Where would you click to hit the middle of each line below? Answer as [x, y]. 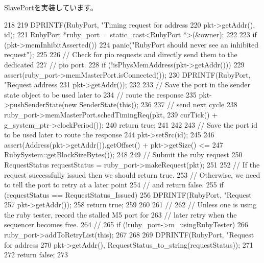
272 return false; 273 [36, 255]
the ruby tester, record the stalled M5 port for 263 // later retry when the [121, 214]
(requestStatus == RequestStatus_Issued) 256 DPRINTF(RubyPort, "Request [128, 194]
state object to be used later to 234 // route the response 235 [100, 94]
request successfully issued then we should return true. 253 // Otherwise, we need [132, 174]
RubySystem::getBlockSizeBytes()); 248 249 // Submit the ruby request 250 [123, 154]
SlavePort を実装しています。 [51, 7]
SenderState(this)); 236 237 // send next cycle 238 [158, 104]
